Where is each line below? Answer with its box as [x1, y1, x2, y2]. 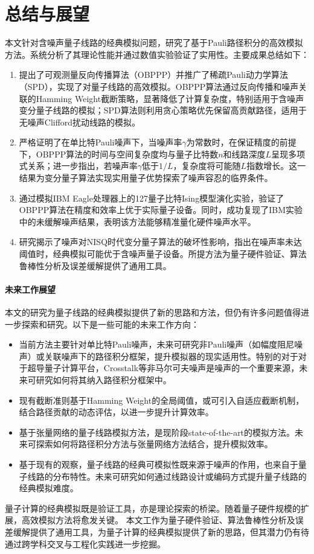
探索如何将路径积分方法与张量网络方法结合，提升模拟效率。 [36, 438, 273, 450]
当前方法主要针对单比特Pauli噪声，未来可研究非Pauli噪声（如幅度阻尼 [19, 338, 295, 351]
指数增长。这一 [246, 159, 306, 172]
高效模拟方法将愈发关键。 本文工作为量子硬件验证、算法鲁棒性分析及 [21, 514, 295, 526]
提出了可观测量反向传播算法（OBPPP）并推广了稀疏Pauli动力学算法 [19, 68, 288, 81]
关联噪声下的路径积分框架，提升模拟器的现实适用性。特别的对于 [44, 349, 298, 362]
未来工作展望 [5, 282, 56, 295]
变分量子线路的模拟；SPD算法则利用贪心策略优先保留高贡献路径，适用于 [19, 104, 307, 116]
